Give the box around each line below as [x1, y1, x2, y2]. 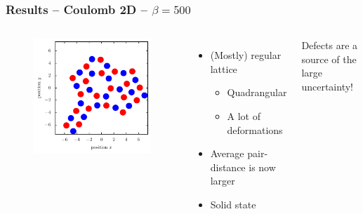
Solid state [210, 196, 256, 211]
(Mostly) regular [210, 48, 282, 62]
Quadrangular [227, 85, 287, 100]
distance [210, 159, 246, 174]
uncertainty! [301, 79, 353, 93]
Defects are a [301, 38, 358, 53]
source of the [301, 51, 357, 66]
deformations [227, 122, 283, 137]
